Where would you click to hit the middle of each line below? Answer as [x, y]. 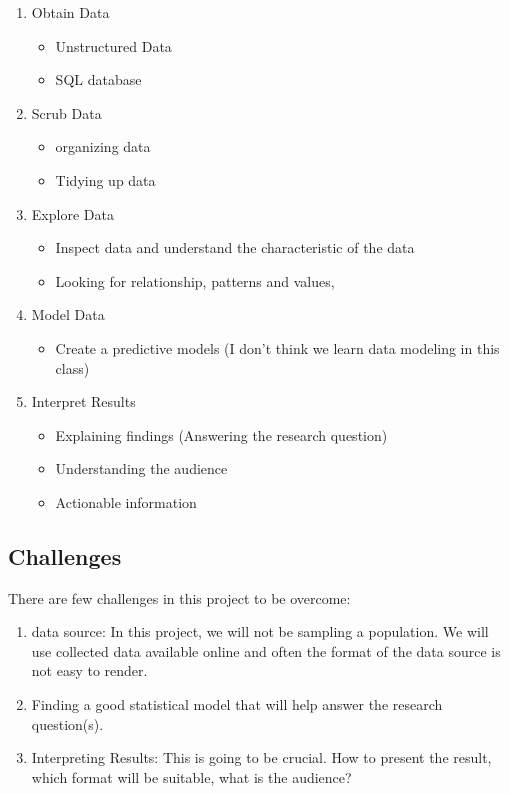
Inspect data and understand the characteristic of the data [235, 247]
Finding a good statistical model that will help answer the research [237, 704]
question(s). [67, 723]
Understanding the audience [141, 468]
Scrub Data [66, 112]
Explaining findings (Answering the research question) [221, 434]
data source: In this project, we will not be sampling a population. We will [260, 631]
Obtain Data [70, 12]
